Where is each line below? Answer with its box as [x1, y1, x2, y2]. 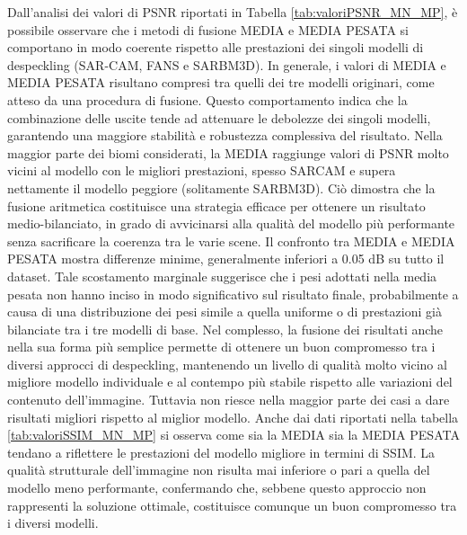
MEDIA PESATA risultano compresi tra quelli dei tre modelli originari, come [7, 73, 435, 92]
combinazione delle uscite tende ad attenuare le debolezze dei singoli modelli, [7, 108, 431, 127]
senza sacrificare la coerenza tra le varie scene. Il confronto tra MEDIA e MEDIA [7, 231, 455, 250]
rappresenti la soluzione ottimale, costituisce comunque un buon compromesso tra [7, 495, 457, 514]
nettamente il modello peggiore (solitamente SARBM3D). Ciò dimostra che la [7, 178, 436, 197]
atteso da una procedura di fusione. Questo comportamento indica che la [7, 90, 408, 109]
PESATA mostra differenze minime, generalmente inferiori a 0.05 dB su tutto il [7, 249, 445, 268]
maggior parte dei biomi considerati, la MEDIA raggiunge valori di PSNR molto [7, 143, 449, 162]
